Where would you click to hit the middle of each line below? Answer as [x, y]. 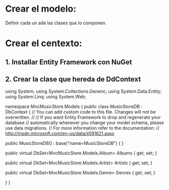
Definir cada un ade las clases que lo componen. [56, 23]
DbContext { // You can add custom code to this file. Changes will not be [80, 112]
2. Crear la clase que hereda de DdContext [73, 79]
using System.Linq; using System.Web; [46, 97]
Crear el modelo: [41, 9]
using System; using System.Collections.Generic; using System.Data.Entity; [83, 91]
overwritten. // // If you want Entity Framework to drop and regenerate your [83, 118]
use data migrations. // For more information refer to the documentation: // [82, 128]
